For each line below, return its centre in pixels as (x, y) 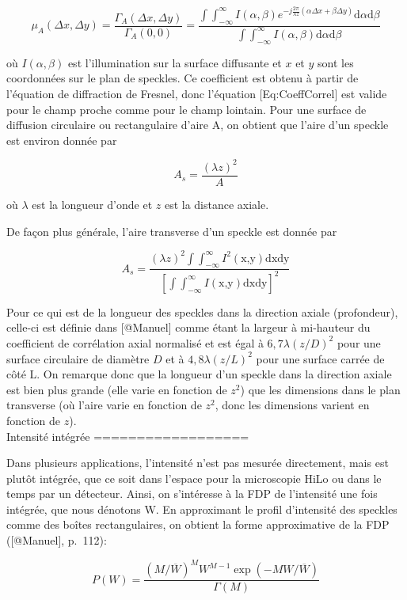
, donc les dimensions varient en (292, 405)
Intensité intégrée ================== (128, 436)
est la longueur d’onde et (92, 204)
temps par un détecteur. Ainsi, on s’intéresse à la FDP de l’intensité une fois (192, 494)
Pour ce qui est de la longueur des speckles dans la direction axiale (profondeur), (202, 311)
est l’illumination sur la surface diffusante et (175, 62)
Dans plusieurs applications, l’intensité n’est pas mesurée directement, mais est (198, 463)
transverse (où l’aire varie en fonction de (104, 405)
